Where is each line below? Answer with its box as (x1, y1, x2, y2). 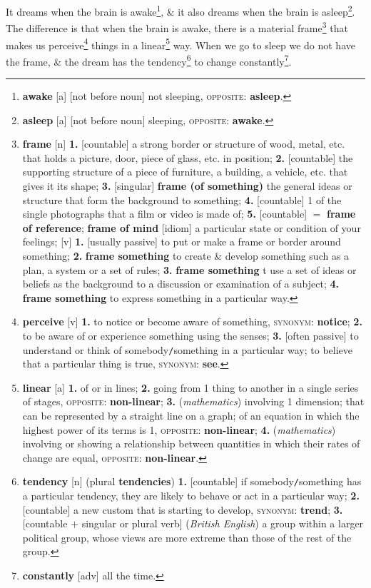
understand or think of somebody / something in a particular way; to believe (22, 342, 353, 357)
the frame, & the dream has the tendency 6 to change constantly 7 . (6, 51, 292, 69)
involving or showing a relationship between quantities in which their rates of (22, 436, 360, 451)
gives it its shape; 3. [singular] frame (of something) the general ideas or (22, 178, 352, 193)
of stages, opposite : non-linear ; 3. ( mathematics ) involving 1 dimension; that (22, 394, 365, 409)
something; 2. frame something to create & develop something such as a (22, 248, 350, 263)
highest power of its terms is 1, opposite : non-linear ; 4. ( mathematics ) (22, 422, 336, 437)
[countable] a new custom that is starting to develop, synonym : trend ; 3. (22, 502, 343, 517)
